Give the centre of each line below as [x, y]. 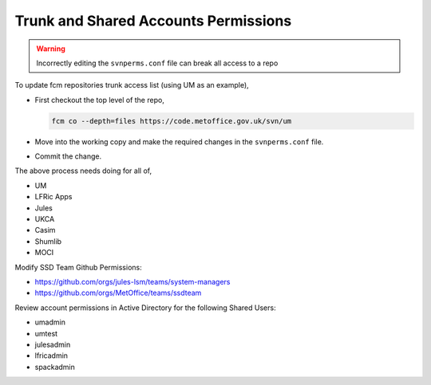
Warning [51, 49]
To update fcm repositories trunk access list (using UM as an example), [132, 85]
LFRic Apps [53, 197]
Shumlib [48, 241]
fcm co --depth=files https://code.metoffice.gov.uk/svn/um [172, 121]
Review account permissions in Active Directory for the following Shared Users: [145, 308]
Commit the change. [68, 156]
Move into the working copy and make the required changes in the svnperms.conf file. [179, 141]
